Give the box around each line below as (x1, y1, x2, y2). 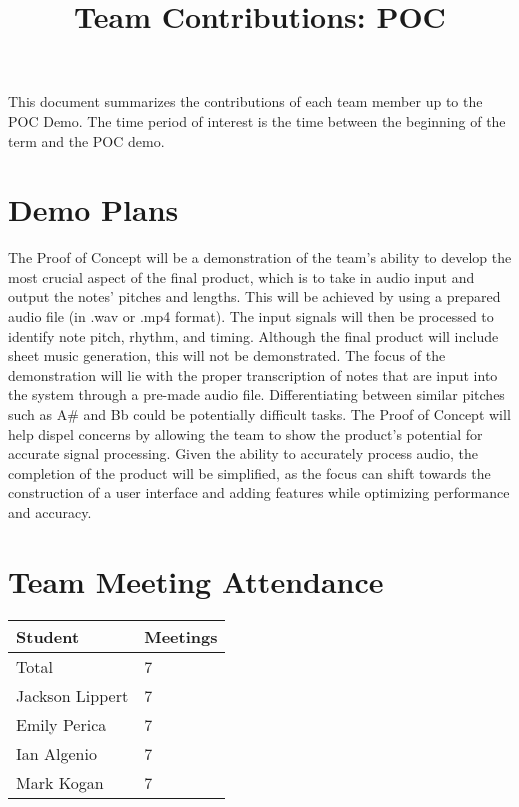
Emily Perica (16, 712, 107, 736)
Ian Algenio (16, 741, 97, 765)
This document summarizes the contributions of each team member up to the (8, 91, 483, 112)
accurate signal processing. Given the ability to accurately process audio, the (8, 443, 479, 464)
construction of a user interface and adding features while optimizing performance (8, 482, 510, 503)
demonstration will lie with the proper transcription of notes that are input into (8, 364, 498, 385)
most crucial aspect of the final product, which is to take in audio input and (8, 266, 475, 287)
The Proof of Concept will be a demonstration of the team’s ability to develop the (8, 247, 512, 268)
